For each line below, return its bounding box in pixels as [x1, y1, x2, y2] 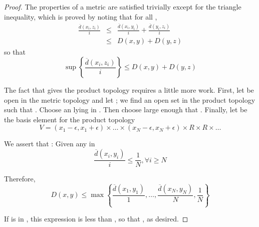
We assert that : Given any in [4, 138, 95, 149]
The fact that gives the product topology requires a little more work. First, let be [4, 85, 254, 95]
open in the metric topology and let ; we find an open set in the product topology [4, 94, 255, 105]
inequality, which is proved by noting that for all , [4, 11, 157, 22]
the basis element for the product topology [4, 114, 135, 124]
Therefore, [4, 173, 36, 184]
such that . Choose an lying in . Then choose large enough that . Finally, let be [4, 104, 247, 115]
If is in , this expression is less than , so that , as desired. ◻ [4, 213, 188, 224]
